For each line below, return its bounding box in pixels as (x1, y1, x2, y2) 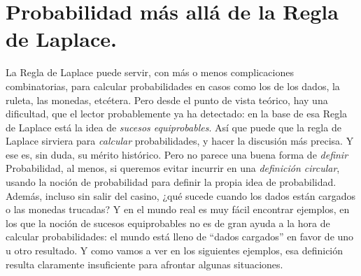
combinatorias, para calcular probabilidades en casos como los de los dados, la (6, 78, 340, 93)
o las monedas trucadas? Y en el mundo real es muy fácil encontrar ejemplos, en (6, 202, 350, 217)
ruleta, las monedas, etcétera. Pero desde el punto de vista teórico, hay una (6, 92, 328, 107)
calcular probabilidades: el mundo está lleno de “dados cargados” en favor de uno (6, 229, 354, 244)
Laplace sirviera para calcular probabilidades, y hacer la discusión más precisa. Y (6, 133, 354, 148)
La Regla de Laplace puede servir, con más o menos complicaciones (6, 65, 294, 80)
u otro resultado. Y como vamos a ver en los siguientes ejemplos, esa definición (6, 243, 344, 258)
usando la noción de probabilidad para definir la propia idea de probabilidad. (6, 175, 337, 189)
